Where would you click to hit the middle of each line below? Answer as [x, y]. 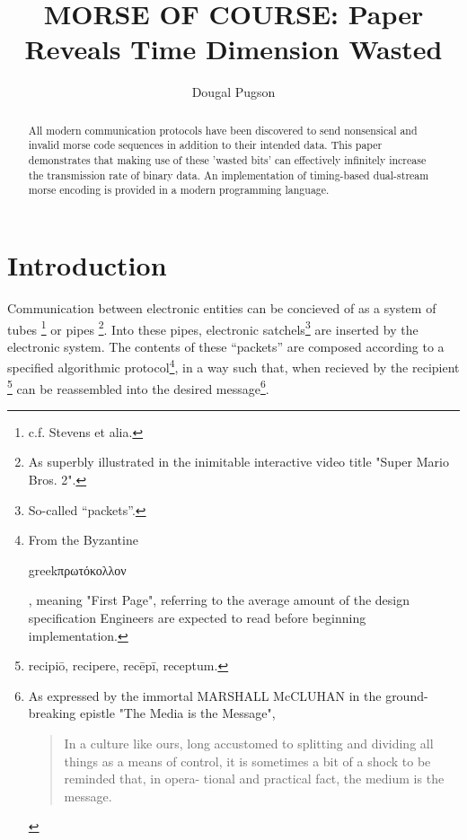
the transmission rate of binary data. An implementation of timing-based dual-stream [229, 175]
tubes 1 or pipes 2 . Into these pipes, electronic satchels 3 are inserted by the [213, 328]
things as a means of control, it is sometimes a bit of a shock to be [247, 761]
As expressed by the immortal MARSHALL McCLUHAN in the [205, 695]
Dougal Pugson [233, 92]
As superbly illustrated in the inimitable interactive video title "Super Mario [238, 462]
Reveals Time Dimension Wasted [233, 49]
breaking [52, 713]
